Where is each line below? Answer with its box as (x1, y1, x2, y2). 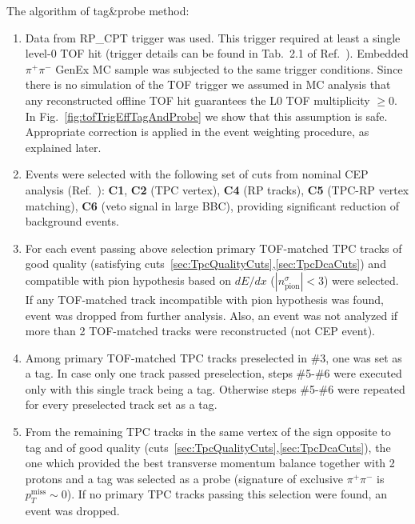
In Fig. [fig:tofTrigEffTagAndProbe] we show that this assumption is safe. (25, 107, 388, 124)
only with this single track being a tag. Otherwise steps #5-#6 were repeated (25, 380, 405, 397)
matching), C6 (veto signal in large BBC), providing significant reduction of (25, 197, 400, 214)
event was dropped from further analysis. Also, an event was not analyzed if (25, 306, 398, 323)
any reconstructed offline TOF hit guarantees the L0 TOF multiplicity (25, 91, 370, 108)
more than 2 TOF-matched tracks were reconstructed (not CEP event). (25, 322, 376, 339)
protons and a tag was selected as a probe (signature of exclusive (25, 470, 344, 486)
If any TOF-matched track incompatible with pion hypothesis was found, (25, 290, 384, 307)
